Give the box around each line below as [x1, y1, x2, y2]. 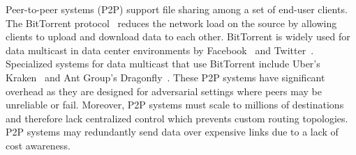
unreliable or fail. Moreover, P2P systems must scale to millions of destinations [6, 97, 344, 112]
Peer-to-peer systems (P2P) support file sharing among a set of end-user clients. [6, 2, 348, 16]
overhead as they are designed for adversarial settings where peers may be [6, 83, 322, 98]
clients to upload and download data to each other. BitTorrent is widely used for [6, 29, 350, 44]
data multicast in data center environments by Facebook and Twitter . [6, 42, 314, 57]
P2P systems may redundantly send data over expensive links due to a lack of [6, 124, 339, 139]
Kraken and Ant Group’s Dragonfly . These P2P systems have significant [6, 70, 325, 84]
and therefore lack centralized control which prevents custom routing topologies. [6, 111, 348, 125]
